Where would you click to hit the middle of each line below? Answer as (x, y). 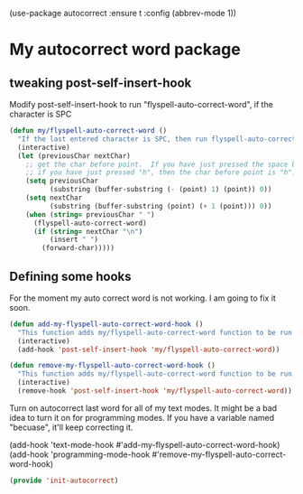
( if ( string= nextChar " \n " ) (88, 231)
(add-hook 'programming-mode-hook (80, 454)
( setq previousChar (62, 181)
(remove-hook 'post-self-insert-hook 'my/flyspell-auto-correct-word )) (155, 391)
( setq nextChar (54, 198)
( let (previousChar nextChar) (74, 156)
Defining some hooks (71, 276)
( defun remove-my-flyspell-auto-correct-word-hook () (113, 366)
